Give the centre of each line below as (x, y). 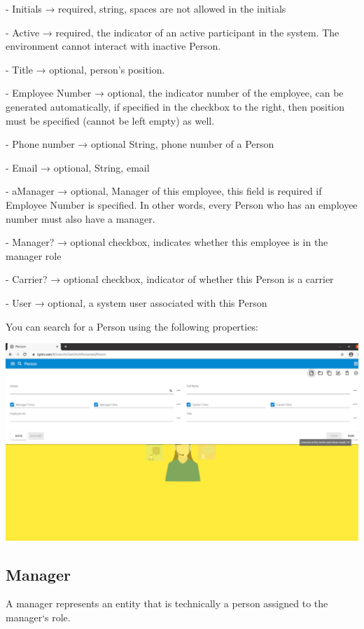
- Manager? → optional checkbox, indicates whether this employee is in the (167, 242)
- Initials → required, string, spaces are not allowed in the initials (146, 8)
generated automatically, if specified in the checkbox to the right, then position (175, 106)
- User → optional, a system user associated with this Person (136, 302)
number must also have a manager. (80, 218)
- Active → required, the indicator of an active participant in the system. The (173, 32)
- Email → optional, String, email (78, 167)
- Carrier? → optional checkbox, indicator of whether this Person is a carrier (170, 279)
